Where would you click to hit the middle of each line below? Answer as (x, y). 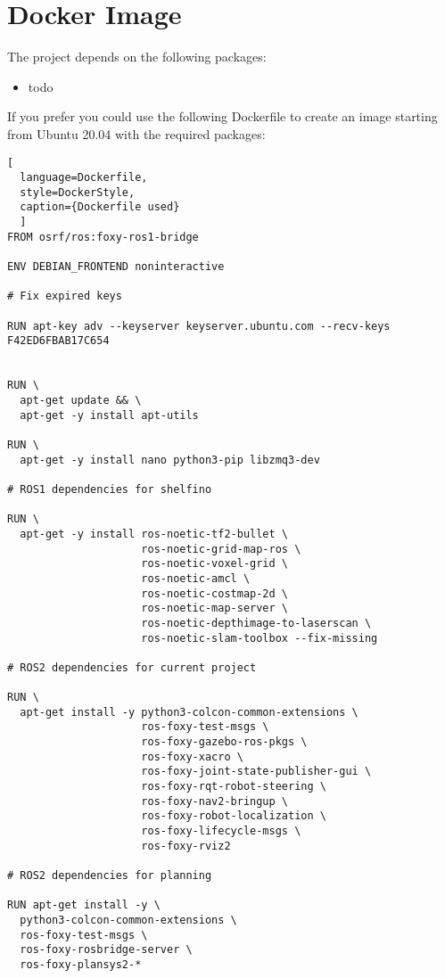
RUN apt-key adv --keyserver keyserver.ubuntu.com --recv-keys (199, 326)
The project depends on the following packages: (137, 57)
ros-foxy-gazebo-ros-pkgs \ (224, 742)
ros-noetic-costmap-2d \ (214, 593)
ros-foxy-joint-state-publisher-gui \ (256, 772)
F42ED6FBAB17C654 (58, 341)
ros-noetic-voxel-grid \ (214, 564)
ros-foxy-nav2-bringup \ (214, 801)
